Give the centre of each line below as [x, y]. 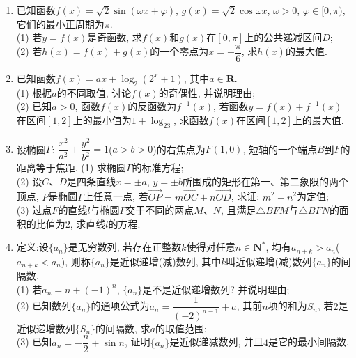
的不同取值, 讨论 [94, 92]
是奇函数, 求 [115, 37]
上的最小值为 [102, 119]
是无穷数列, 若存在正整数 [125, 247]
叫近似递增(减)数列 [269, 261]
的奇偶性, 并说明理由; [207, 92]
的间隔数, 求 [123, 328]
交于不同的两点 [160, 210]
